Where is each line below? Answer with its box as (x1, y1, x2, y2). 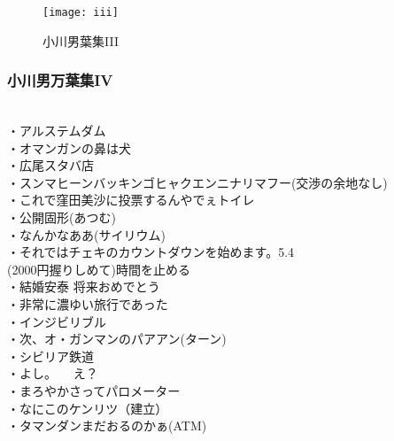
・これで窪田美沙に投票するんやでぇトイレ (7, 190, 255, 209)
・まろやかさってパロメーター (7, 381, 181, 399)
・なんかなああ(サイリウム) (7, 225, 166, 244)
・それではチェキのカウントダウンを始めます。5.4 (7, 243, 295, 261)
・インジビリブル (7, 312, 106, 330)
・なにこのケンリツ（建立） (7, 398, 168, 417)
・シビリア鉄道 (7, 346, 94, 365)
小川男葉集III (42, 31, 119, 50)
